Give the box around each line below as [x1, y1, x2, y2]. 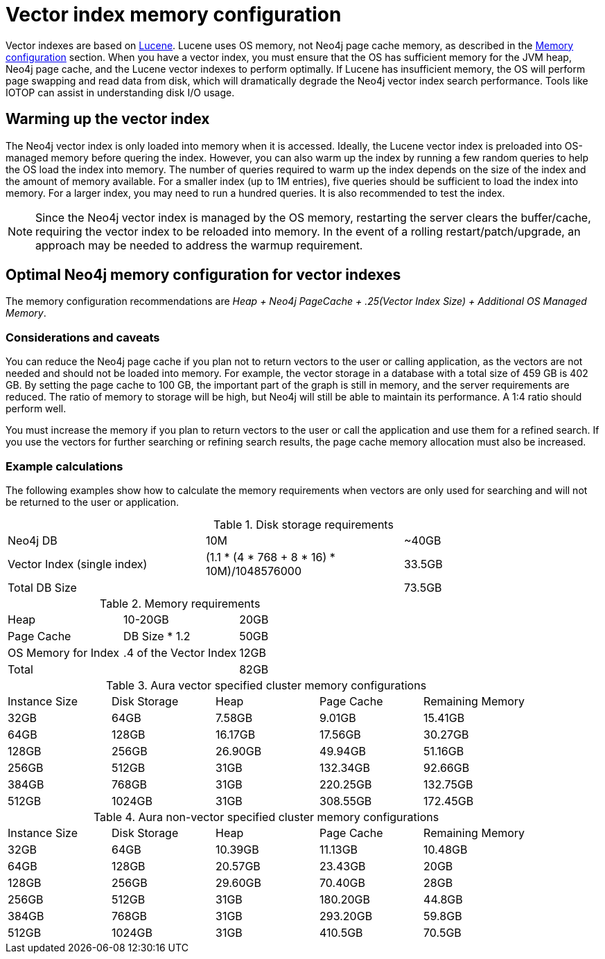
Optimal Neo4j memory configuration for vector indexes [6, 266, 401, 284]
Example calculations [6, 459, 123, 473]
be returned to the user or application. [6, 495, 179, 508]
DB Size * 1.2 [123, 628, 191, 643]
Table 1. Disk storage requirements [213, 517, 394, 531]
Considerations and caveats [6, 330, 160, 344]
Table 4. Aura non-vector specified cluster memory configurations [93, 809, 439, 824]
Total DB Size [8, 580, 77, 595]
